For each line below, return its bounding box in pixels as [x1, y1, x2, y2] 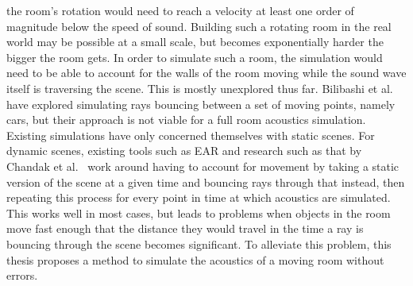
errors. [6, 267, 38, 284]
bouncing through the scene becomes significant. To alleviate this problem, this [6, 235, 392, 252]
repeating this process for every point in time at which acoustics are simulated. [6, 189, 391, 206]
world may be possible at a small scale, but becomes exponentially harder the [6, 33, 384, 50]
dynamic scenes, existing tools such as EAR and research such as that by [6, 142, 362, 159]
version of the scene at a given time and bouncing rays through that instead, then [6, 173, 405, 190]
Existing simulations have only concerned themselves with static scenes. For [6, 126, 375, 143]
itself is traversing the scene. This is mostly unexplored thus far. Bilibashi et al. [6, 79, 393, 96]
